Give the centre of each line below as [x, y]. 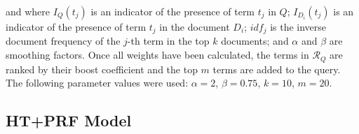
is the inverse [298, 27]
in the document [195, 27]
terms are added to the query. [277, 69]
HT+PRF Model [69, 120]
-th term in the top [168, 41]
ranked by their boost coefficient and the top [102, 69]
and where [28, 11]
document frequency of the [63, 41]
